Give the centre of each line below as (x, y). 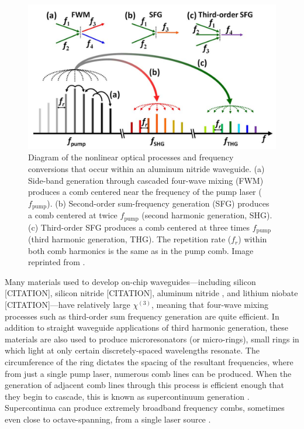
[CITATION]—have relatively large (68, 305)
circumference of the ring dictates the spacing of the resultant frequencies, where (149, 362)
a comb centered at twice (73, 215)
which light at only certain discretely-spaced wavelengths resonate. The (132, 350)
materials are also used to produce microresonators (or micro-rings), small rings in (152, 339)
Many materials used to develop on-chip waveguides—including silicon (130, 281)
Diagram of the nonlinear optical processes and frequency (131, 157)
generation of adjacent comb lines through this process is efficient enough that (145, 385)
